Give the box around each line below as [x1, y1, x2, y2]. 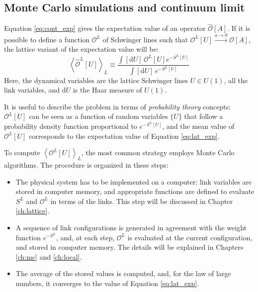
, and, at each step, [56, 232, 115, 242]
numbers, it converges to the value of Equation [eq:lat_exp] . [15, 278, 199, 288]
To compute [4, 147, 40, 158]
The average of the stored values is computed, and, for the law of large [15, 268, 231, 279]
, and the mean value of [162, 121, 235, 131]
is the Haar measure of [73, 85, 142, 95]
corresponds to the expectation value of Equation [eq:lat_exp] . [29, 130, 220, 141]
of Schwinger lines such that [102, 34, 188, 44]
